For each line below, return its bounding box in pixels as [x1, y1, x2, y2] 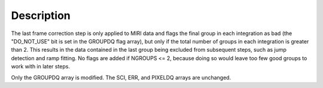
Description [11, 9, 71, 22]
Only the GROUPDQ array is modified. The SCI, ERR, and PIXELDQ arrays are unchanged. [11, 74, 231, 81]
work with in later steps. [11, 63, 71, 70]
